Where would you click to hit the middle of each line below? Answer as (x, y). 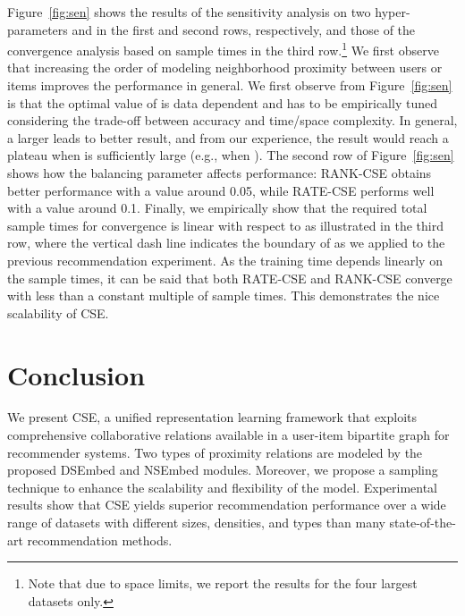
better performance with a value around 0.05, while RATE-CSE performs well (221, 190)
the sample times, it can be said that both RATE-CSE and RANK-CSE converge (230, 278)
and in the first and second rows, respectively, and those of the (244, 29)
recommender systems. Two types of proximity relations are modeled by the (215, 452)
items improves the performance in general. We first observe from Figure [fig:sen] (230, 85)
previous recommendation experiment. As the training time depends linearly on (225, 260)
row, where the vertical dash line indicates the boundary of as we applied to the (226, 243)
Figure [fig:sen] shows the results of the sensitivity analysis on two (189, 12)
